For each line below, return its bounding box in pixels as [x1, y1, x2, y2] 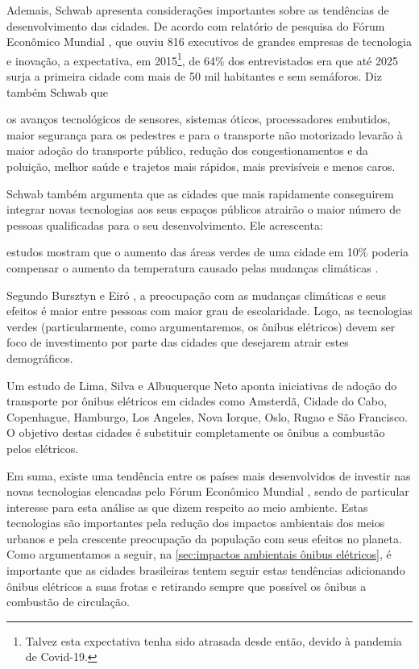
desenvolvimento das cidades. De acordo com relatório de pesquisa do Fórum [6, 17, 385, 34]
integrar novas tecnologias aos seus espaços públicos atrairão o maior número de [6, 201, 401, 218]
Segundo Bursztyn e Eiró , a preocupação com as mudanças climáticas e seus [6, 286, 387, 303]
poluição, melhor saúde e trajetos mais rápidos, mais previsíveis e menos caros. [6, 158, 396, 174]
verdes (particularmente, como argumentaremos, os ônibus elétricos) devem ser [6, 318, 396, 334]
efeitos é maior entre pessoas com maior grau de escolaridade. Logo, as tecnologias [6, 302, 413, 319]
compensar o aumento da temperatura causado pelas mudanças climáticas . [6, 259, 379, 276]
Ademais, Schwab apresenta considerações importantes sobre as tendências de [6, 2, 389, 18]
